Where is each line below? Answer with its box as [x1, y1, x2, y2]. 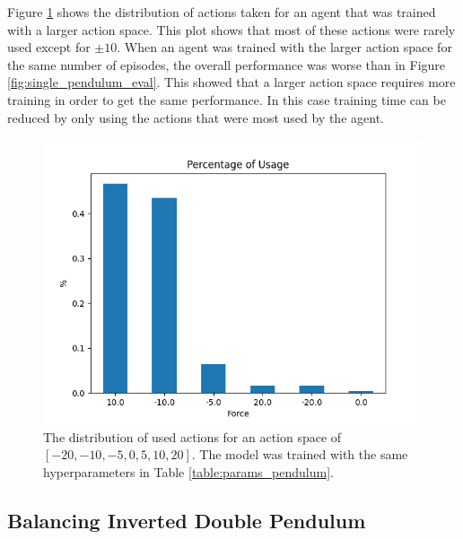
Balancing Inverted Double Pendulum [7, 506, 366, 534]
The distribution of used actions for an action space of [43, 427, 342, 446]
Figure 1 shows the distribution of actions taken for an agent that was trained [7, 3, 436, 21]
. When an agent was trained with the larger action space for [117, 38, 452, 57]
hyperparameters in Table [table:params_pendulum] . [43, 462, 334, 481]
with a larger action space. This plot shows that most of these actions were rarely [7, 20, 456, 39]
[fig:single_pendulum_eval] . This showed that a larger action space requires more [7, 73, 456, 91]
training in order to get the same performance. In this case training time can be [7, 90, 446, 109]
